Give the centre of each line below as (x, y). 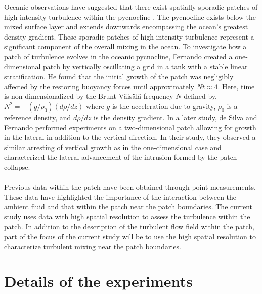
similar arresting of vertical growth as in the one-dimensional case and (113, 147)
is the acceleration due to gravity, (164, 106)
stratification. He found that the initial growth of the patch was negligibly (119, 76)
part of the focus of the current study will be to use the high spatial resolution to (130, 236)
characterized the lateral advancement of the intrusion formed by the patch (121, 157)
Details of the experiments (98, 281)
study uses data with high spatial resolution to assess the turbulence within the (127, 216)
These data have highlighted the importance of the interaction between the (120, 196)
